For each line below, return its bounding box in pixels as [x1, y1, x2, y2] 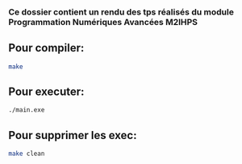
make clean [8, 150, 45, 158]
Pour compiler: [8, 41, 85, 55]
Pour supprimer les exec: [8, 128, 137, 142]
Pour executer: [8, 85, 85, 98]
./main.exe [8, 106, 45, 114]
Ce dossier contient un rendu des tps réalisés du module [8, 6, 234, 18]
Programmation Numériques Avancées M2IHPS [8, 16, 198, 27]
